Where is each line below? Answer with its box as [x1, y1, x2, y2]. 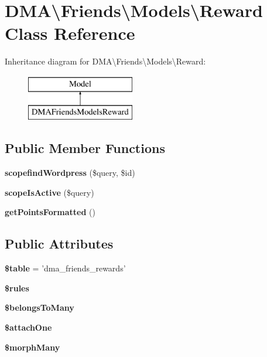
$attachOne [5, 321, 52, 334]
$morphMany [5, 341, 60, 353]
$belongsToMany [5, 301, 74, 314]
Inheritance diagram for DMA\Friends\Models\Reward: [5, 55, 206, 67]
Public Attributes [5, 234, 114, 253]
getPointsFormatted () [5, 206, 95, 218]
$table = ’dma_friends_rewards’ [5, 262, 126, 274]
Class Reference [5, 21, 135, 45]
